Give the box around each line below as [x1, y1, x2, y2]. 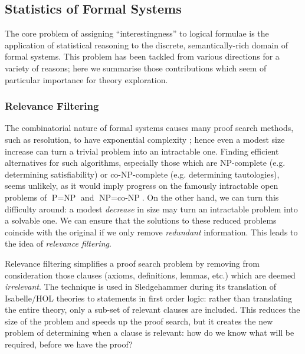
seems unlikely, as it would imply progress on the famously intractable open [5, 179, 278, 192]
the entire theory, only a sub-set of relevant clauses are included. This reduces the [5, 303, 300, 316]
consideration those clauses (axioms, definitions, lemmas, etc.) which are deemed [5, 268, 296, 281]
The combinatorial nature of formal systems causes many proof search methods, [5, 122, 294, 134]
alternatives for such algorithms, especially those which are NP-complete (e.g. [5, 156, 286, 169]
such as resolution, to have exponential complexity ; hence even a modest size [5, 133, 285, 145]
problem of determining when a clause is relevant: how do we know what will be [5, 326, 294, 339]
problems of [5, 191, 47, 203]
